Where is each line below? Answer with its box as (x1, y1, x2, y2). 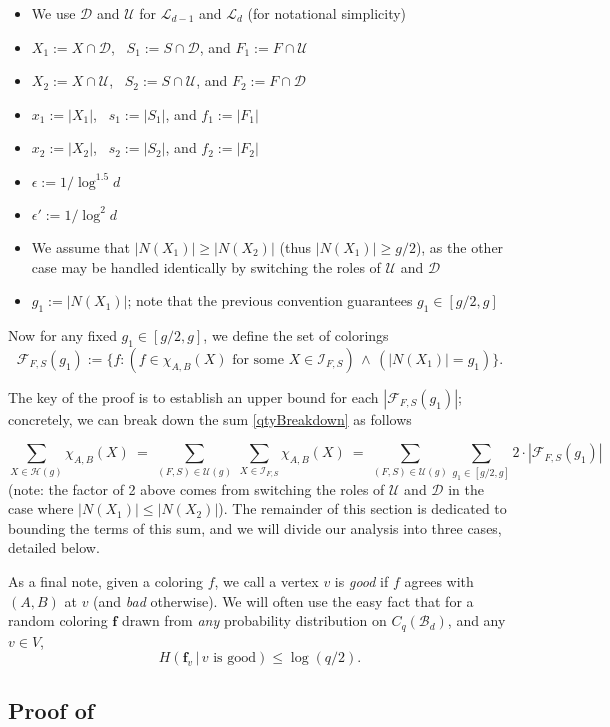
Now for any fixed (8, 324, 117, 345)
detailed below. (8, 537, 100, 558)
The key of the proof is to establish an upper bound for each (8, 386, 379, 407)
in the (448, 478, 485, 499)
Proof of (8, 694, 95, 725)
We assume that (31, 236, 130, 257)
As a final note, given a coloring (8, 571, 203, 592)
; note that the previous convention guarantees (127, 290, 413, 311)
